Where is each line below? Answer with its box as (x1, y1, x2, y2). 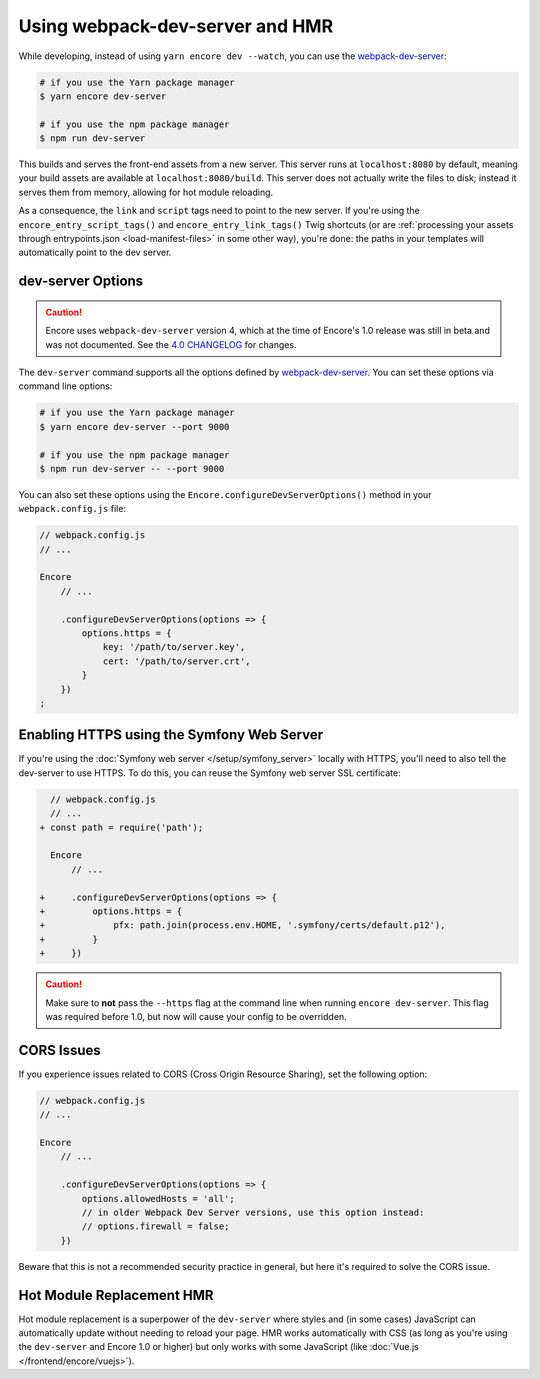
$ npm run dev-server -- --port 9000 (39, 463, 225, 474)
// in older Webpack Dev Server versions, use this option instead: (81, 1206, 425, 1218)
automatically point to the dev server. (18, 246, 172, 259)
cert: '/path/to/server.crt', (102, 655, 251, 667)
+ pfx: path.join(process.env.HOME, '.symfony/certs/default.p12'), (39, 920, 446, 931)
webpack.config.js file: (18, 503, 127, 515)
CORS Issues (18, 1041, 101, 1059)
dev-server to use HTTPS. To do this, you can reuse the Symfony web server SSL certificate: (18, 766, 401, 779)
